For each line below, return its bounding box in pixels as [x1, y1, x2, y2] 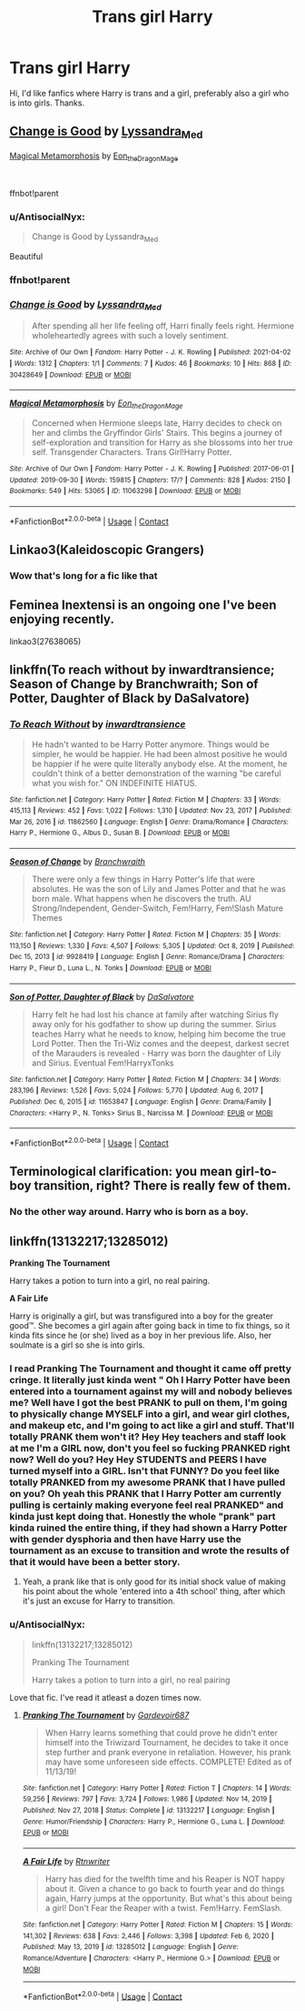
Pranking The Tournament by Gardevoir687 [22, 1709, 190, 1721]
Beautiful [9, 250, 44, 261]
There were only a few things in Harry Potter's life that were [31, 874, 256, 884]
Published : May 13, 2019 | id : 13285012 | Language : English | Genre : [22, 1943, 239, 1952]
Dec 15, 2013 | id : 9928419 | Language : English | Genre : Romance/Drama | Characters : [9, 953, 285, 962]
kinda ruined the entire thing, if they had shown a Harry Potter [9, 1521, 288, 1534]
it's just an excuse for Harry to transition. [22, 1595, 175, 1607]
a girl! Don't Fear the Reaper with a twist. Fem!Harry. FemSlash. [44, 1903, 283, 1914]
